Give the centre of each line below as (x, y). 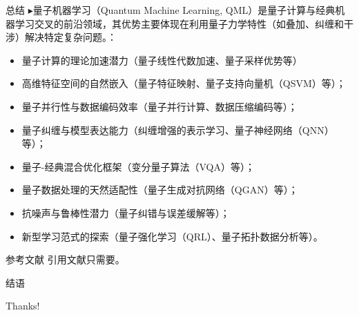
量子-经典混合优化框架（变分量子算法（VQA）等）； (138, 166)
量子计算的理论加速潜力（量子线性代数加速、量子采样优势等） (162, 60)
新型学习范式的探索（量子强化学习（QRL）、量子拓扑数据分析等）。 (172, 236)
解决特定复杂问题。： (70, 37)
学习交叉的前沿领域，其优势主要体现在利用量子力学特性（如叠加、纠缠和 (179, 23)
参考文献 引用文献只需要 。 (65, 259)
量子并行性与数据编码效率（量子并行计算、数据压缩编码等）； (159, 106)
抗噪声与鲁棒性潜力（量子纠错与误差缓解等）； (126, 212)
